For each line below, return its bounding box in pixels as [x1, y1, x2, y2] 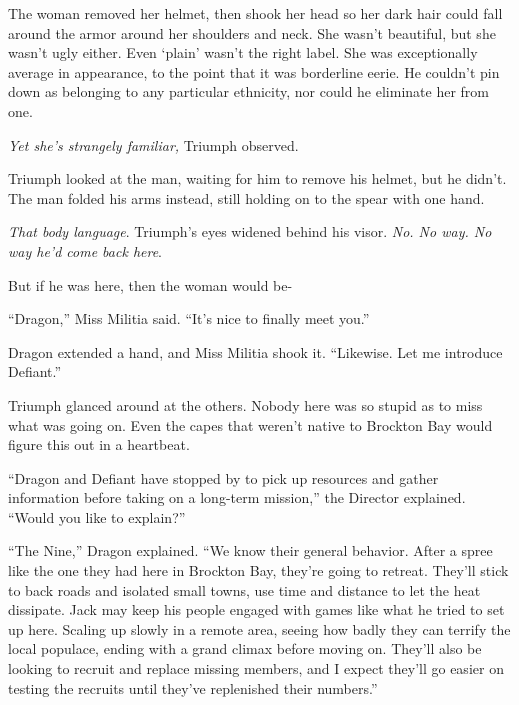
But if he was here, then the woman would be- [8, 274, 293, 295]
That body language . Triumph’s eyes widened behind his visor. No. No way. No [8, 221, 492, 242]
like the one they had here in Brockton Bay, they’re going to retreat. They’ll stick [8, 560, 509, 581]
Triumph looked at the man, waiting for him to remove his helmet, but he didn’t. [8, 168, 507, 189]
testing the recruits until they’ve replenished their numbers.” [8, 677, 378, 698]
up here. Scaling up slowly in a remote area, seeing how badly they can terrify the [8, 618, 511, 639]
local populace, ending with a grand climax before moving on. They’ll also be [8, 638, 482, 659]
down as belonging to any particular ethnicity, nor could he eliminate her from [8, 81, 489, 102]
